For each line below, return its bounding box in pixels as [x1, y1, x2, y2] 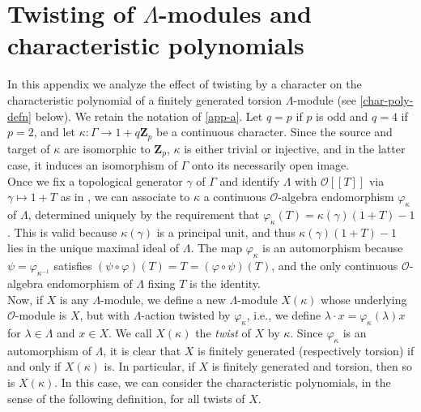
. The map [190, 239, 243, 256]
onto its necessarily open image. [191, 157, 350, 173]
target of [7, 139, 50, 157]
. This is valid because [7, 223, 117, 240]
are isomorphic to [63, 139, 151, 157]
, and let [33, 123, 76, 140]
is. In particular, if [104, 358, 195, 375]
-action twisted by [141, 307, 231, 324]
